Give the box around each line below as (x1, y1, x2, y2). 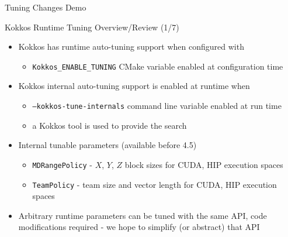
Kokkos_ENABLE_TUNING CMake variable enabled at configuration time (32, 60, 283, 72)
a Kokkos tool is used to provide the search (32, 119, 187, 131)
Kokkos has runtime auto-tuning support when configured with (18, 40, 244, 53)
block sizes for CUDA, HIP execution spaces (124, 158, 283, 170)
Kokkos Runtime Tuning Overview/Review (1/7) (5, 20, 179, 33)
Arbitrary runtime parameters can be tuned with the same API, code (18, 209, 267, 221)
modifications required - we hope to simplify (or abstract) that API (18, 221, 260, 233)
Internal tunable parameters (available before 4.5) (18, 139, 197, 151)
